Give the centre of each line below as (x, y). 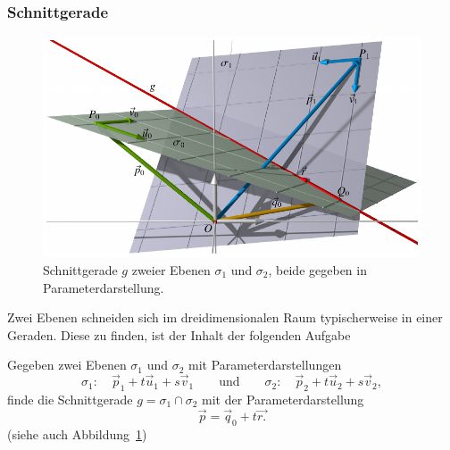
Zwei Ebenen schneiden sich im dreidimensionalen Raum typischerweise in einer (225, 317)
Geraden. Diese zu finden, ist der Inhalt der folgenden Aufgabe (179, 334)
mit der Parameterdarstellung (283, 399)
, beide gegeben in (317, 269)
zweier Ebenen (171, 269)
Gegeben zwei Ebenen (67, 365)
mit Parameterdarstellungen (265, 365)
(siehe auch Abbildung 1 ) (77, 433)
